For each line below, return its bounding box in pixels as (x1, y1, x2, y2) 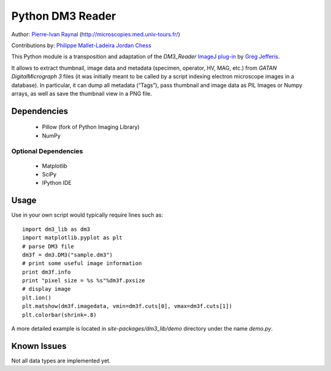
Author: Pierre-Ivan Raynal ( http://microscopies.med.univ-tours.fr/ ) (11, 31, 181, 38)
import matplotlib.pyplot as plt (22, 234, 123, 241)
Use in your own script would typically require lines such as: (11, 211, 164, 219)
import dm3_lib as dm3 (22, 225, 91, 233)
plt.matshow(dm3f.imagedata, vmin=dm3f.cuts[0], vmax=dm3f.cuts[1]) (22, 303, 232, 310)
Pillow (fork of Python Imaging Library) (42, 123, 140, 131)
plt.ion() (22, 294, 51, 301)
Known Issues (11, 340, 67, 351)
